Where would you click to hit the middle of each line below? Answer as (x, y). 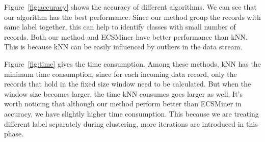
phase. (14, 134)
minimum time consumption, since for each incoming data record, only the (121, 74)
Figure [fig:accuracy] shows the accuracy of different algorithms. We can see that (130, 7)
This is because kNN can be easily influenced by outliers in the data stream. (123, 47)
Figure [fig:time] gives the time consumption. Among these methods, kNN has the (132, 63)
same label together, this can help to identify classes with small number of (120, 27)
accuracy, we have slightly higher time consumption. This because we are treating (131, 113)
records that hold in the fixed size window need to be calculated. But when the (128, 84)
